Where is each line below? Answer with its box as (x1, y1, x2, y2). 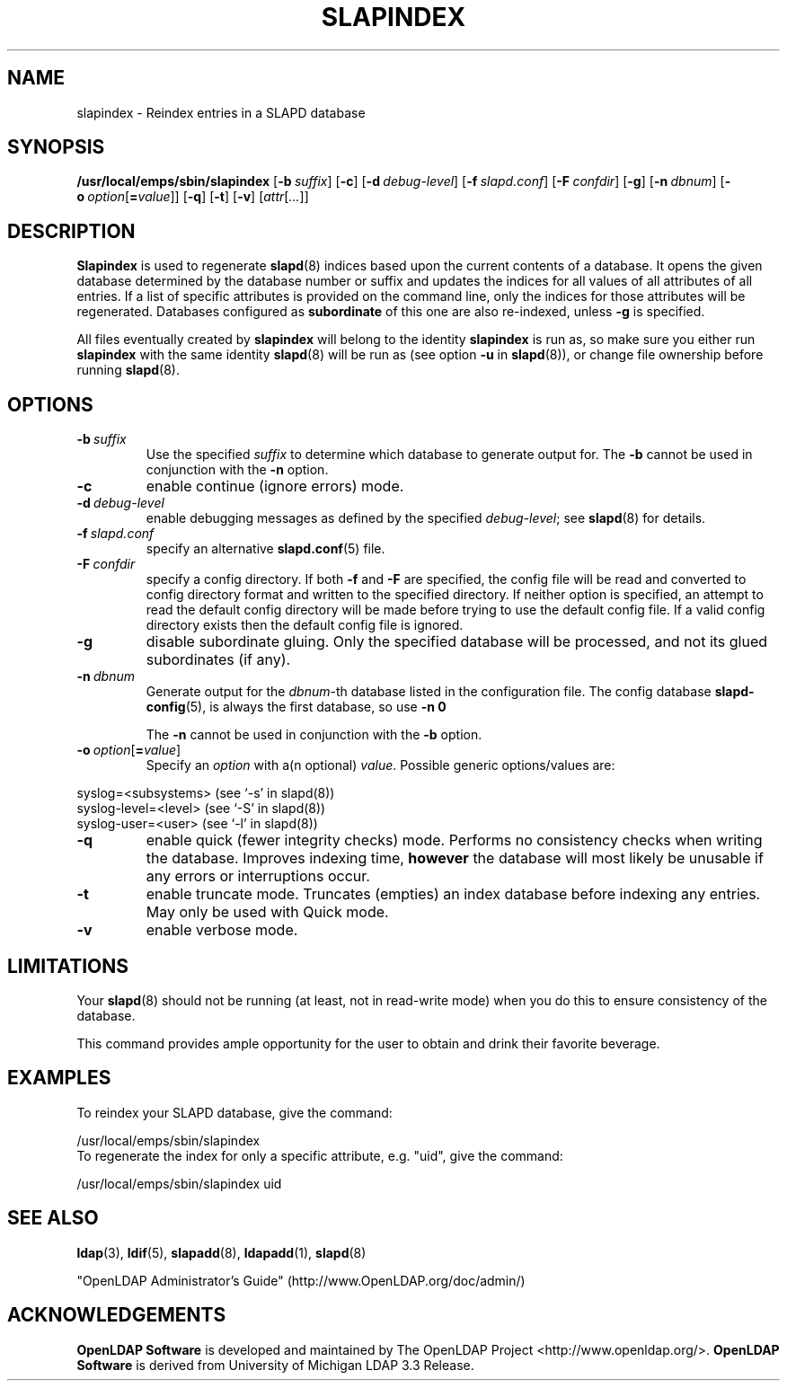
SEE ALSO (7, 1207, 99, 1230)
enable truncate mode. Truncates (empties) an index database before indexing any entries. (146, 885, 761, 904)
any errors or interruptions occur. (146, 867, 370, 886)
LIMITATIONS (7, 954, 129, 977)
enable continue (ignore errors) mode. (146, 477, 404, 496)
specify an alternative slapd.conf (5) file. (146, 541, 385, 557)
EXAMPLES (7, 1066, 111, 1090)
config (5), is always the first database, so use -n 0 (146, 699, 447, 715)
